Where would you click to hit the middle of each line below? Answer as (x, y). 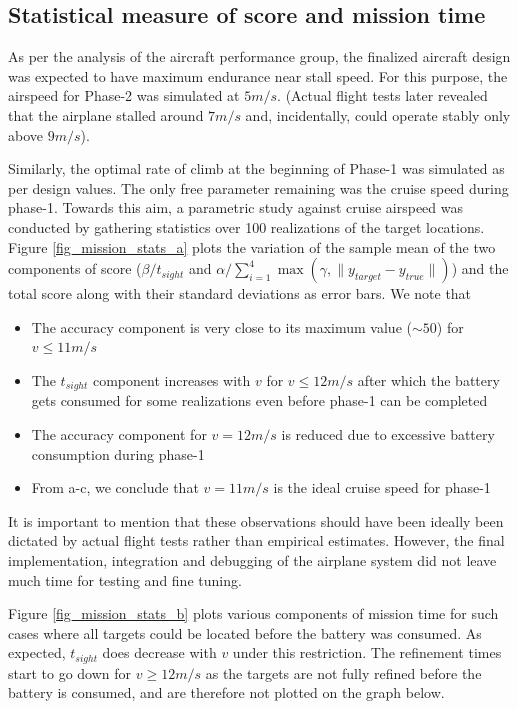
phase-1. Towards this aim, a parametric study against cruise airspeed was (235, 207)
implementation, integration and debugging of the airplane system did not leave (252, 559)
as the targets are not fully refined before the (343, 672)
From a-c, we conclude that (115, 487)
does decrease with (159, 652)
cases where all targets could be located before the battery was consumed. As (245, 632)
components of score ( (75, 268)
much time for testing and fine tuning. (125, 579)
